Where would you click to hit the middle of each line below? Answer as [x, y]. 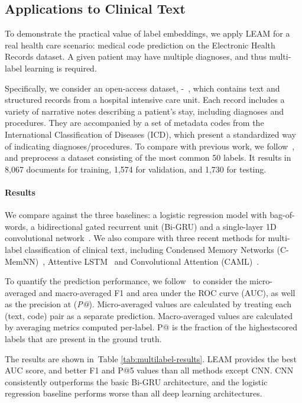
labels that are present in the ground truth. [83, 339]
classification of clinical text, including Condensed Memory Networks [149, 249]
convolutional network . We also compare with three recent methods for [135, 238]
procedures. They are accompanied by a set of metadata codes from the [134, 123]
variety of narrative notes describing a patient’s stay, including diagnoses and [144, 111]
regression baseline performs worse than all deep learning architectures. [134, 393]
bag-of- [282, 215]
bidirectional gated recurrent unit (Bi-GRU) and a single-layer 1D [157, 226]
